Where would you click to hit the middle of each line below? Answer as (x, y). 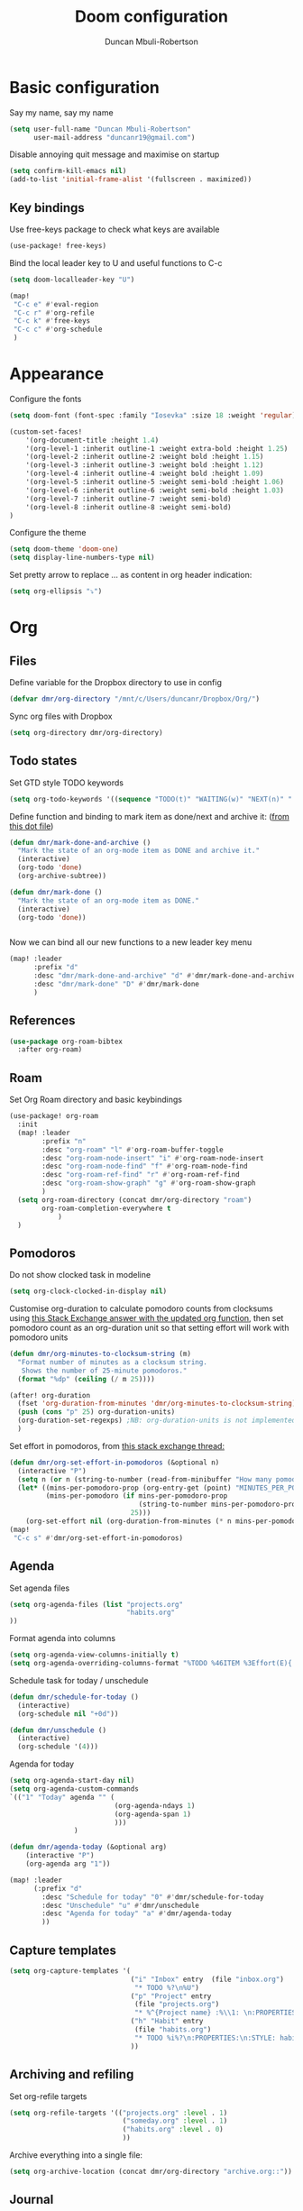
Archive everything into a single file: (76, 2155)
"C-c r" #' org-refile (54, 313)
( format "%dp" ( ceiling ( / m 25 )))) (86, 1379)
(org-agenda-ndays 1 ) (155, 1805)
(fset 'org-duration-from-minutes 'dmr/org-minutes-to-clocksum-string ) (157, 1404)
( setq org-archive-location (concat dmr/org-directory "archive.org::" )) (151, 2171)
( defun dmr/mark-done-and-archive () (80, 842)
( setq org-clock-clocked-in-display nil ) (88, 1291)
